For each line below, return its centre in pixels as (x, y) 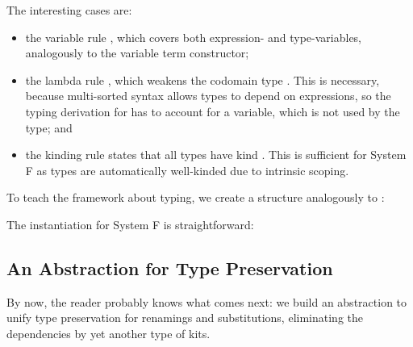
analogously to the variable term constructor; (137, 53)
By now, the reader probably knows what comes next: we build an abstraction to (207, 301)
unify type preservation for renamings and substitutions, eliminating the (185, 318)
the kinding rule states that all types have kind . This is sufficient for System (216, 155)
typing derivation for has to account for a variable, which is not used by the (213, 111)
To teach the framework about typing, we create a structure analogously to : (196, 197)
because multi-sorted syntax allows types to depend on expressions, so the (208, 96)
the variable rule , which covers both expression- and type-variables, (194, 37)
